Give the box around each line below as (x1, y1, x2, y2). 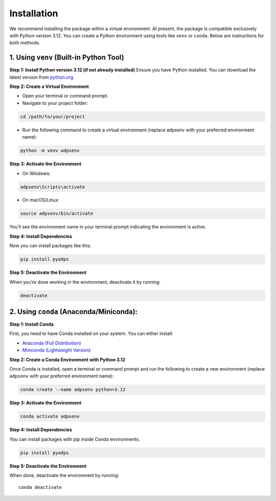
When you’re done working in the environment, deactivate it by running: (9, 279, 160, 285)
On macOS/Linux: (22, 197, 60, 203)
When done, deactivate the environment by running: (9, 472, 120, 479)
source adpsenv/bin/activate (20, 211, 94, 217)
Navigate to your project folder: (22, 100, 88, 106)
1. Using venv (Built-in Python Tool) (9, 53, 125, 62)
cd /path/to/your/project (20, 113, 85, 120)
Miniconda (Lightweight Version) (22, 347, 91, 353)
